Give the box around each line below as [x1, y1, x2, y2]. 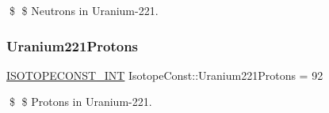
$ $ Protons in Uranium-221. [9, 93, 152, 110]
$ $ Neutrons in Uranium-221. [9, 2, 159, 18]
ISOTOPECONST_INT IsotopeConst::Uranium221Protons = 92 [6, 66, 323, 83]
